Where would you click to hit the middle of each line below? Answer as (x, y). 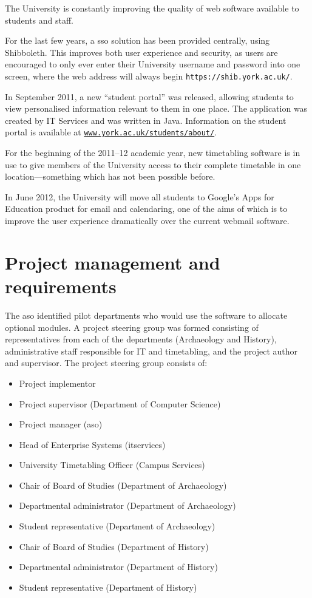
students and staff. (39, 20)
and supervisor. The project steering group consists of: (106, 363)
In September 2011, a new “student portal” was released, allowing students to (149, 96)
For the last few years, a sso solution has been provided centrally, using (137, 40)
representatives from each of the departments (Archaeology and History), (141, 339)
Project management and (113, 262)
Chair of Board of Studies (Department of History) (114, 546)
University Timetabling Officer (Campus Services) (112, 465)
